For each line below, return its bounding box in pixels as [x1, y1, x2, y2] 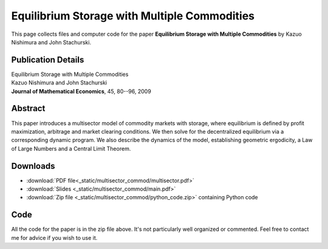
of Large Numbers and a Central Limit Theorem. [11, 145, 131, 152]
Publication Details [11, 55, 84, 65]
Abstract [11, 103, 46, 114]
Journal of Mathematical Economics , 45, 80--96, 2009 [11, 87, 151, 95]
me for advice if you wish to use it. [11, 234, 98, 241]
